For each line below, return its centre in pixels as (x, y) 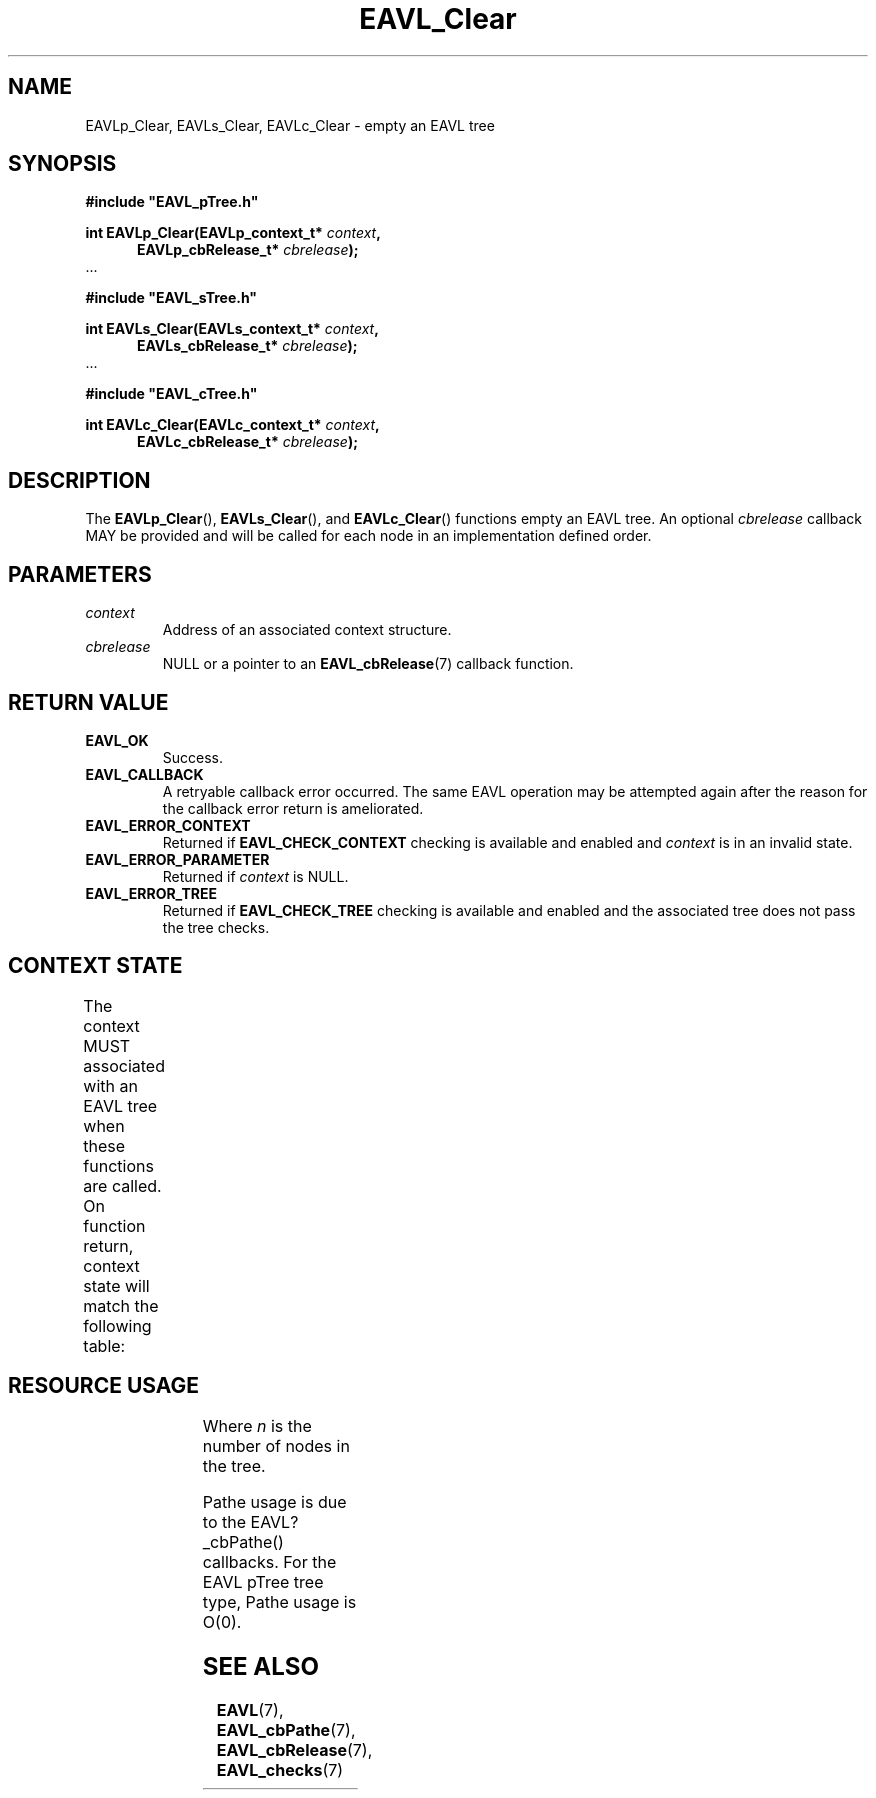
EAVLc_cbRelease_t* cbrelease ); (247, 442)
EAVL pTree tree (263, 1581)
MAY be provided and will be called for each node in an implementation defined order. (368, 536)
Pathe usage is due (274, 1501)
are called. (122, 1185)
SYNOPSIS (62, 164)
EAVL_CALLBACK (144, 774)
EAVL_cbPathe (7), (286, 1730)
